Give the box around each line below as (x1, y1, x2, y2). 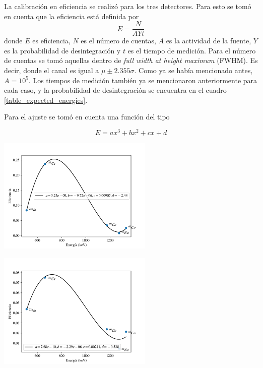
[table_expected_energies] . (4, 94, 88, 105)
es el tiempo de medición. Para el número (127, 45, 256, 55)
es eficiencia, (32, 35, 71, 46)
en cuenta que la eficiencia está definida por (4, 11, 139, 21)
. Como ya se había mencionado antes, (134, 65, 253, 76)
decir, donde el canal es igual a (4, 65, 99, 76)
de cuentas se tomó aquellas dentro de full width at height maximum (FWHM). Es (4, 55, 258, 66)
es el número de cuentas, (81, 35, 156, 46)
